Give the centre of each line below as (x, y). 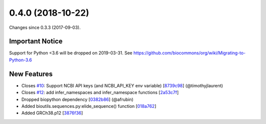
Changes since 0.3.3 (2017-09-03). (45, 27)
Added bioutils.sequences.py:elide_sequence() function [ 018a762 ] (89, 106)
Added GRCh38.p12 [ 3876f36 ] (52, 113)
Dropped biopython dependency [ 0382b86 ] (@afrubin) (78, 99)
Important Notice (36, 41)
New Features (31, 74)
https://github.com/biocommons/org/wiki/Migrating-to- (189, 53)
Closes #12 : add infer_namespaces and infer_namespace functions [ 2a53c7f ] (100, 93)
